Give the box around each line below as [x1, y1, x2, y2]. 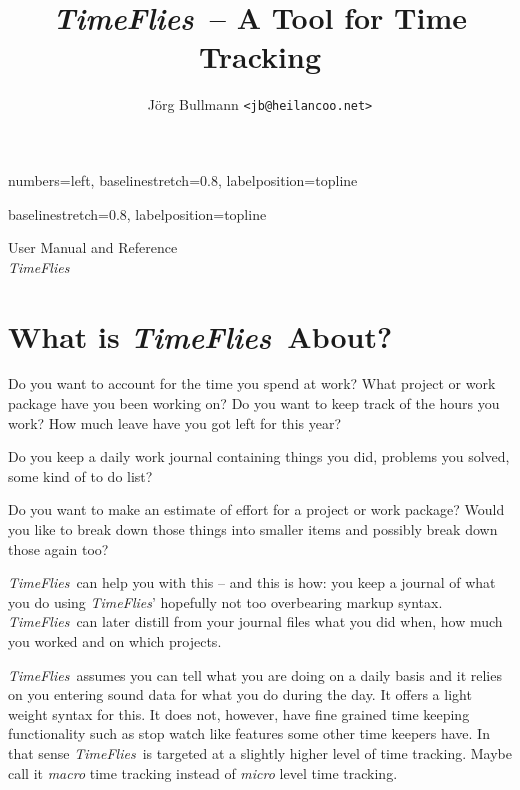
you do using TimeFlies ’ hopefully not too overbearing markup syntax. [8, 591, 443, 612]
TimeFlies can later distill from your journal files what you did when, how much [8, 611, 503, 632]
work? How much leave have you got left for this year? [8, 412, 342, 433]
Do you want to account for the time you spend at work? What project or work [8, 373, 496, 394]
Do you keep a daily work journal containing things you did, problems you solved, [8, 446, 510, 467]
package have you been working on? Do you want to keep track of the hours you [8, 393, 500, 414]
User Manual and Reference [8, 237, 178, 258]
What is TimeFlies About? [8, 315, 393, 357]
